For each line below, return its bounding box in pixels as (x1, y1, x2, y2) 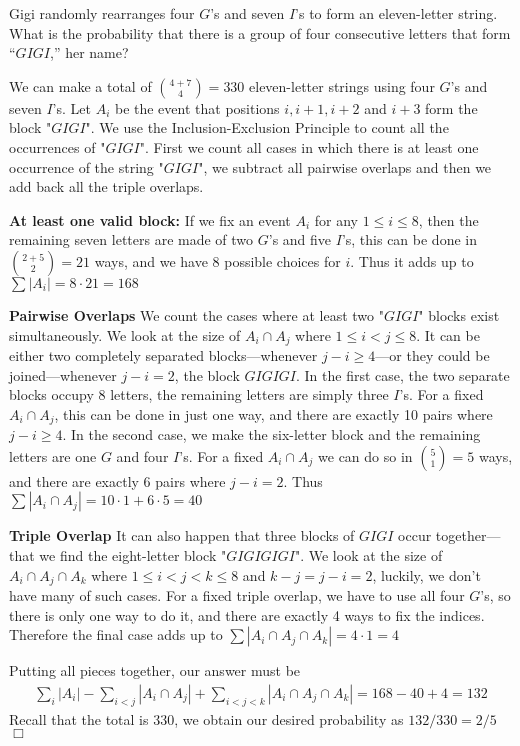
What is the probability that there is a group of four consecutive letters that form (9, 22, 511, 43)
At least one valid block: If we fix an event (9, 209, 291, 230)
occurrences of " (9, 136, 106, 157)
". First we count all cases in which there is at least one (139, 136, 479, 157)
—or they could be (375, 344, 490, 365)
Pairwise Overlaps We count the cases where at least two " (9, 304, 384, 325)
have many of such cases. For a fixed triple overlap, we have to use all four (9, 585, 465, 606)
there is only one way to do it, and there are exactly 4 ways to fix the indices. (9, 604, 485, 625)
